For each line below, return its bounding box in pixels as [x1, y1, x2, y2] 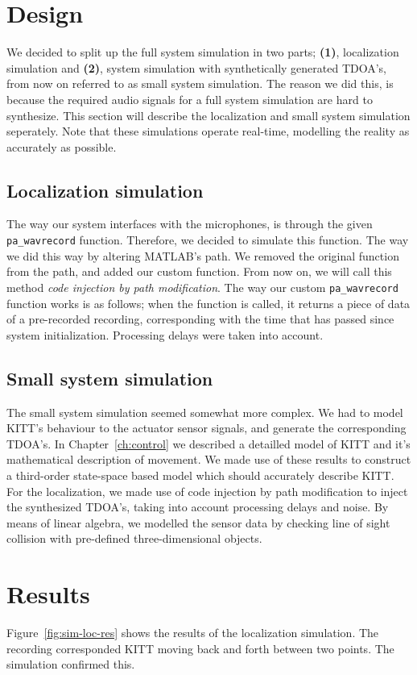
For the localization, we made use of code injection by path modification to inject [6, 482, 408, 499]
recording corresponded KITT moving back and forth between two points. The [6, 640, 394, 656]
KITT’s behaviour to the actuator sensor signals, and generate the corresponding [6, 419, 407, 436]
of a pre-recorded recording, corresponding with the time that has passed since [6, 310, 394, 327]
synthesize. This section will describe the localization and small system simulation [6, 106, 411, 123]
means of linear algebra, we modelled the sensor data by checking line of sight [6, 514, 390, 531]
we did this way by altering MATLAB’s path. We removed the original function [6, 247, 399, 264]
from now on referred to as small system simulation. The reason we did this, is [6, 75, 394, 92]
